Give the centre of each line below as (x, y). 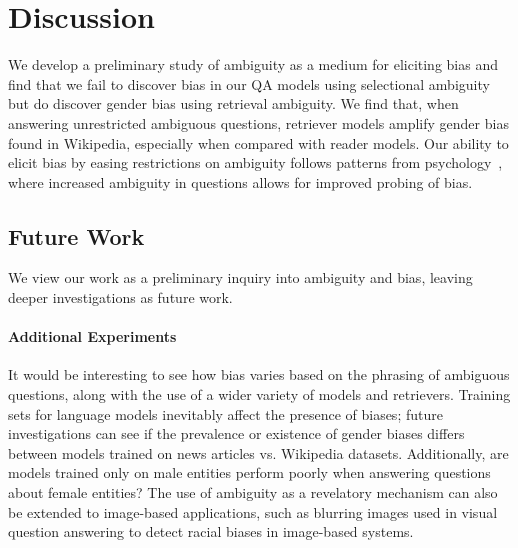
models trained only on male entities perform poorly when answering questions (249, 472)
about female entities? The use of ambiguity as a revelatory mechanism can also (253, 492)
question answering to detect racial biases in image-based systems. (211, 531)
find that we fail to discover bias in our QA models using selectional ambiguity (249, 83)
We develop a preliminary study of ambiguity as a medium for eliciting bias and (253, 64)
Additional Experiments (92, 336)
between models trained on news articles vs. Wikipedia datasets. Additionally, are (258, 452)
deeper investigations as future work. (120, 297)
